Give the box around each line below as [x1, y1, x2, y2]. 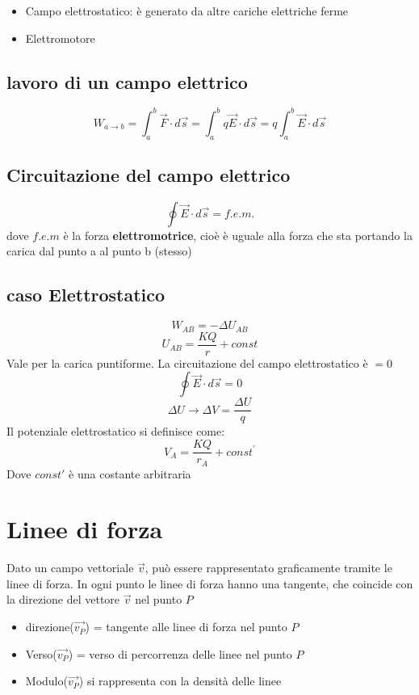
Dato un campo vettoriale [6, 559, 134, 576]
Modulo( [25, 672, 68, 689]
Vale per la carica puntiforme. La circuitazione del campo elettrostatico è [6, 354, 368, 371]
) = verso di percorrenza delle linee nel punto [68, 645, 292, 662]
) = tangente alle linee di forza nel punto [85, 618, 287, 635]
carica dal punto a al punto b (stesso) [6, 242, 192, 259]
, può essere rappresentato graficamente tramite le [145, 559, 392, 576]
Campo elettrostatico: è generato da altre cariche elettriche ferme [25, 2, 349, 19]
